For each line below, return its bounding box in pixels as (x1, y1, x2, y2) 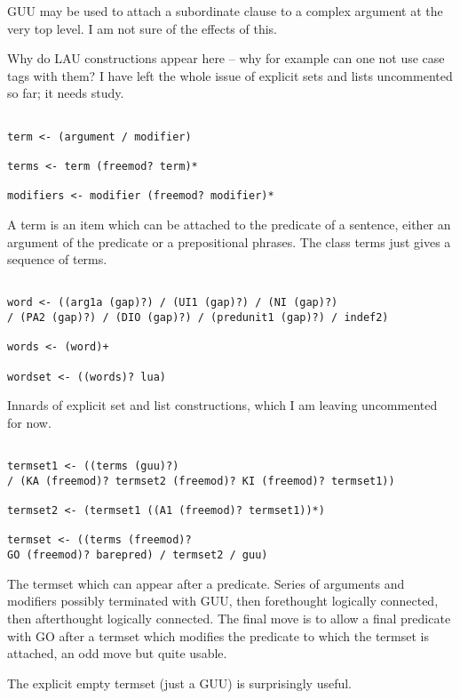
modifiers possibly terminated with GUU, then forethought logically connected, (7, 591, 439, 610)
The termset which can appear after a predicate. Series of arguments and (7, 574, 405, 592)
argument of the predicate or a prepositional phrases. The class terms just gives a (7, 232, 451, 251)
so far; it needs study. (7, 84, 124, 102)
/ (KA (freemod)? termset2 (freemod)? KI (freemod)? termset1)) (7, 474, 395, 487)
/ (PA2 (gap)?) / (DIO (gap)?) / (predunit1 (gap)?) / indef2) (7, 311, 389, 324)
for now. (7, 413, 52, 431)
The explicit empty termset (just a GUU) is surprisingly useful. (7, 673, 353, 692)
